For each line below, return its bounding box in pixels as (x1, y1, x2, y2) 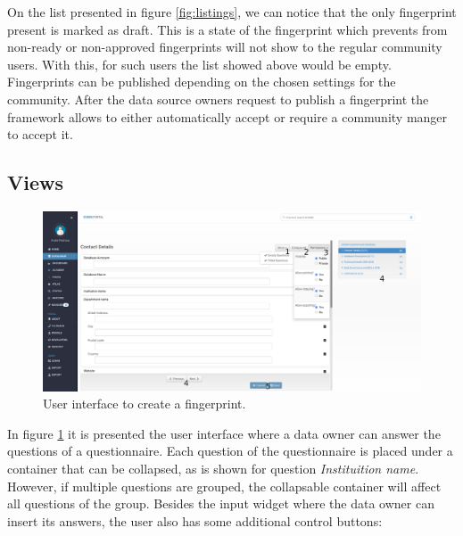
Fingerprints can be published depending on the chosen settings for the (7, 72, 396, 91)
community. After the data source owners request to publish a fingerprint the (7, 89, 429, 108)
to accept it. (7, 125, 73, 144)
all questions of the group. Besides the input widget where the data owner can (7, 494, 434, 513)
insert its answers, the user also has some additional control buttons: (7, 511, 383, 530)
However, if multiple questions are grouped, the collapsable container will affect (7, 476, 442, 495)
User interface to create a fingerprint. (43, 394, 246, 413)
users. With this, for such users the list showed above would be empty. (7, 54, 392, 73)
